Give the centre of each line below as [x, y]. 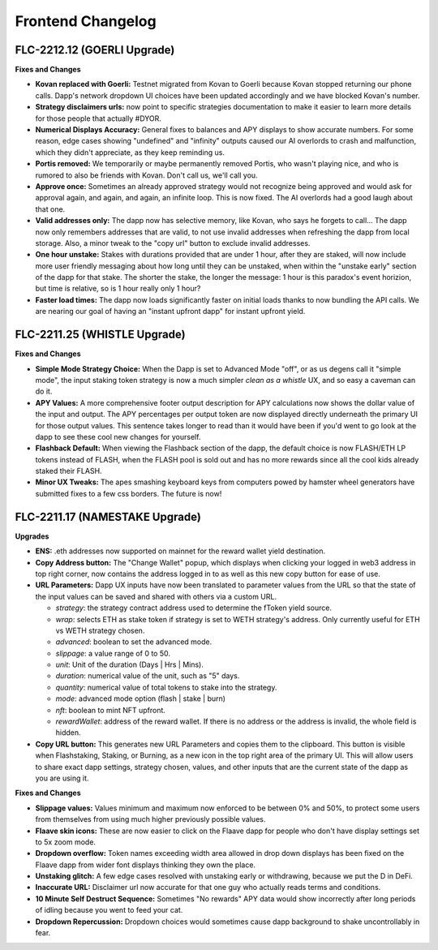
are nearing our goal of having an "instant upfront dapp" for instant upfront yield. [170, 312]
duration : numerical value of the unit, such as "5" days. [148, 676]
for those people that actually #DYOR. [99, 118]
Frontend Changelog [86, 21]
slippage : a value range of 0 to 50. [113, 653]
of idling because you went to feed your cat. [109, 910]
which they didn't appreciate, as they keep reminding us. [130, 152]
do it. [44, 391]
